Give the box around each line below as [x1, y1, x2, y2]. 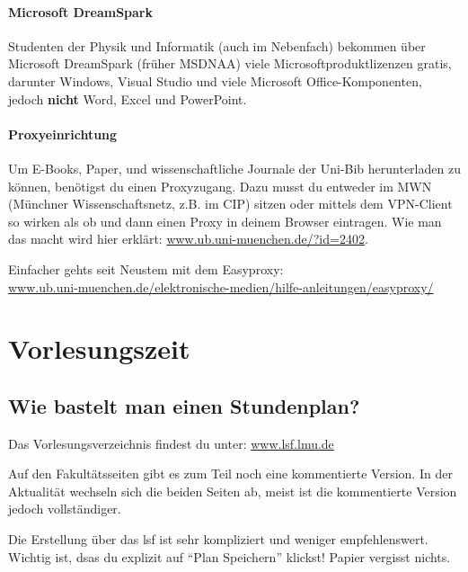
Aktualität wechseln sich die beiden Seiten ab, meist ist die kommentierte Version [8, 481, 457, 500]
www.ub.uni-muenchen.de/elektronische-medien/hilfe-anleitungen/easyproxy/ [8, 277, 434, 296]
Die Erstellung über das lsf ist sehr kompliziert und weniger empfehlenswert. [8, 530, 428, 549]
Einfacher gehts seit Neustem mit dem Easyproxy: [8, 259, 284, 278]
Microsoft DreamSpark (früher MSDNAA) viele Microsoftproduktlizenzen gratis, [8, 54, 452, 73]
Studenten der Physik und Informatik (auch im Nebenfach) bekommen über [8, 36, 426, 55]
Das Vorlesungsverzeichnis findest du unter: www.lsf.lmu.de [8, 433, 334, 452]
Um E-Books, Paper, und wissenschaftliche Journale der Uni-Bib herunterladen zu [8, 158, 461, 177]
